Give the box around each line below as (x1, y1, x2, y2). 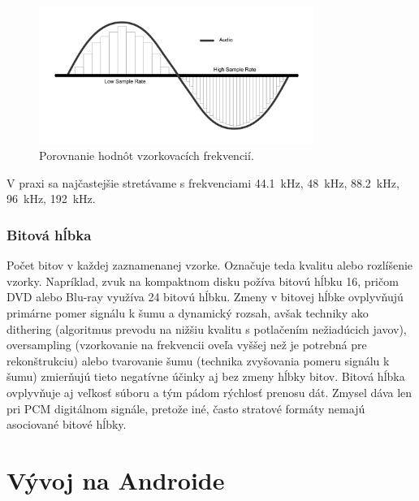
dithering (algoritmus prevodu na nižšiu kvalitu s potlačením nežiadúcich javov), (6, 320, 407, 337)
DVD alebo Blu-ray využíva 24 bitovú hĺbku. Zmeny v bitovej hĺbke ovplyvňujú (6, 288, 404, 305)
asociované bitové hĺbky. (6, 416, 127, 433)
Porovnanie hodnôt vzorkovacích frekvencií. (39, 147, 254, 164)
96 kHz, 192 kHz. (6, 190, 96, 207)
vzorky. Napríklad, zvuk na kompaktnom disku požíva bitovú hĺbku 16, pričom (6, 272, 399, 289)
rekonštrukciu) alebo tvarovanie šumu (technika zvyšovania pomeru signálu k (6, 352, 390, 369)
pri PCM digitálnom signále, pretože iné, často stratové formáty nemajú (6, 400, 365, 417)
